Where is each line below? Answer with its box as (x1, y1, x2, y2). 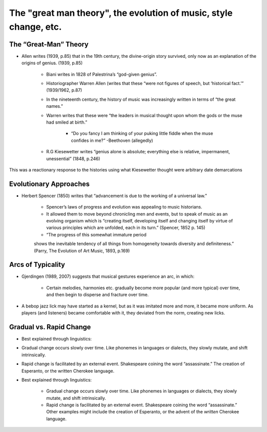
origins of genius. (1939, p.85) (21, 60, 83, 66)
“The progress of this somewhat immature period (46, 231, 147, 237)
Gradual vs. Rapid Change (9, 323, 91, 331)
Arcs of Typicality (9, 260, 65, 269)
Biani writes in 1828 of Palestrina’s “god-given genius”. (46, 71, 158, 77)
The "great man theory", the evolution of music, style (9, 7, 233, 18)
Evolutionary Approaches (9, 179, 90, 188)
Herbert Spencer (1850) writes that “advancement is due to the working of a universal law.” (21, 193, 207, 199)
